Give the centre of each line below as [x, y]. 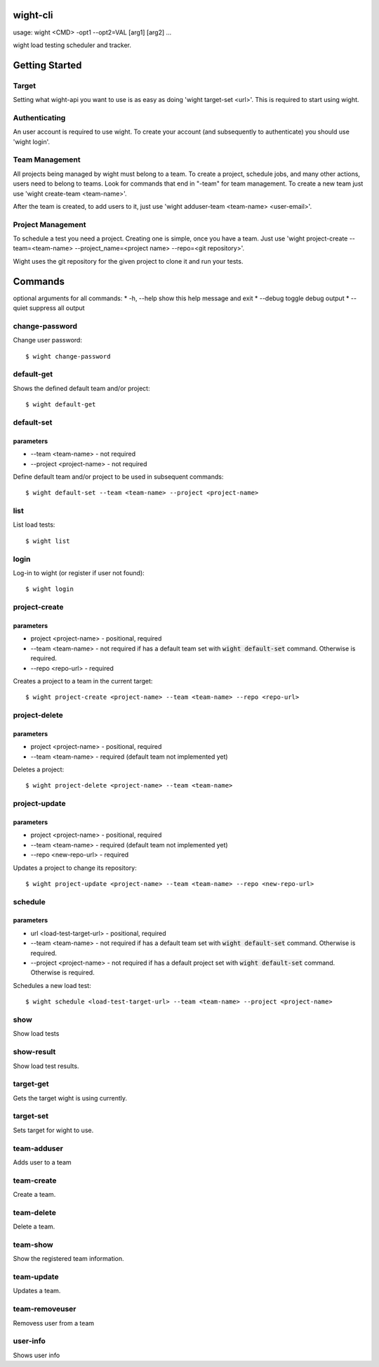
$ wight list [48, 541]
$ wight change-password [68, 356]
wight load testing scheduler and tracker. [72, 45]
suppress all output [57, 308]
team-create [35, 1180]
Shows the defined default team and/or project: [81, 388]
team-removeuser [45, 1309]
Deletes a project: [39, 769]
